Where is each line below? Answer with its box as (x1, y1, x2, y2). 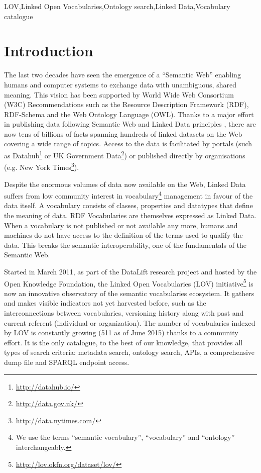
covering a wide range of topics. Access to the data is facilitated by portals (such (4, 138, 252, 149)
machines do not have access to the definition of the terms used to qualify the (4, 230, 243, 240)
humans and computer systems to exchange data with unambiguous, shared (4, 79, 236, 89)
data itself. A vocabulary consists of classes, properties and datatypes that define (4, 200, 253, 211)
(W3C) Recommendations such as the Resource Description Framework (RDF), (4, 99, 249, 110)
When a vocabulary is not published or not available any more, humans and (4, 220, 238, 230)
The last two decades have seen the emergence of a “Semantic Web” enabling (4, 69, 241, 80)
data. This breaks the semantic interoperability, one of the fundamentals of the (4, 239, 247, 250)
